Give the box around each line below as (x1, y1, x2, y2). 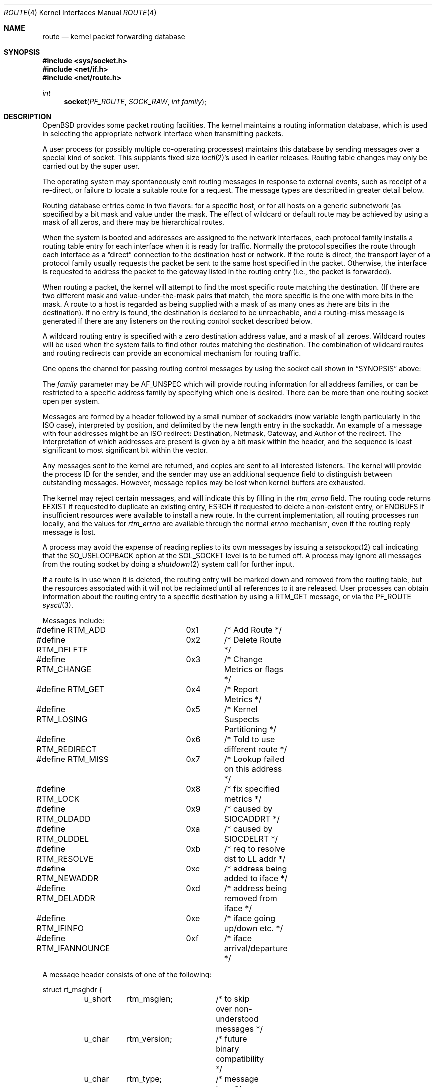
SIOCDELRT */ (224, 834, 278, 844)
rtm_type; (126, 1074, 162, 1084)
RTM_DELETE (36, 645, 88, 654)
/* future (216, 1034, 247, 1044)
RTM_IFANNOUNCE (36, 943, 110, 953)
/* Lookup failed (224, 754, 285, 764)
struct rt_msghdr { (42, 985, 102, 994)
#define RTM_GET (36, 684, 105, 694)
